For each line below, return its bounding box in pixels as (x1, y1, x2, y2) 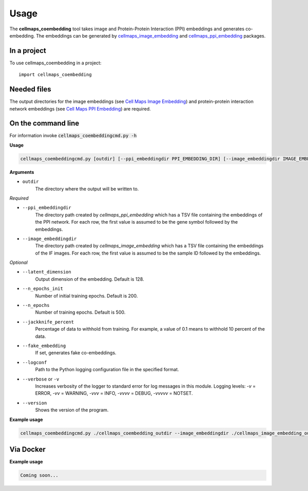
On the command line (9, 119, 80, 128)
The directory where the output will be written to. (35, 186, 139, 192)
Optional (9, 260, 28, 266)
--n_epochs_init (22, 286, 64, 292)
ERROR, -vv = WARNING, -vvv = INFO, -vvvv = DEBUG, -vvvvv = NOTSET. (35, 390, 193, 396)
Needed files (9, 85, 51, 94)
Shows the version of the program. (35, 407, 109, 413)
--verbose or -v (22, 376, 60, 382)
